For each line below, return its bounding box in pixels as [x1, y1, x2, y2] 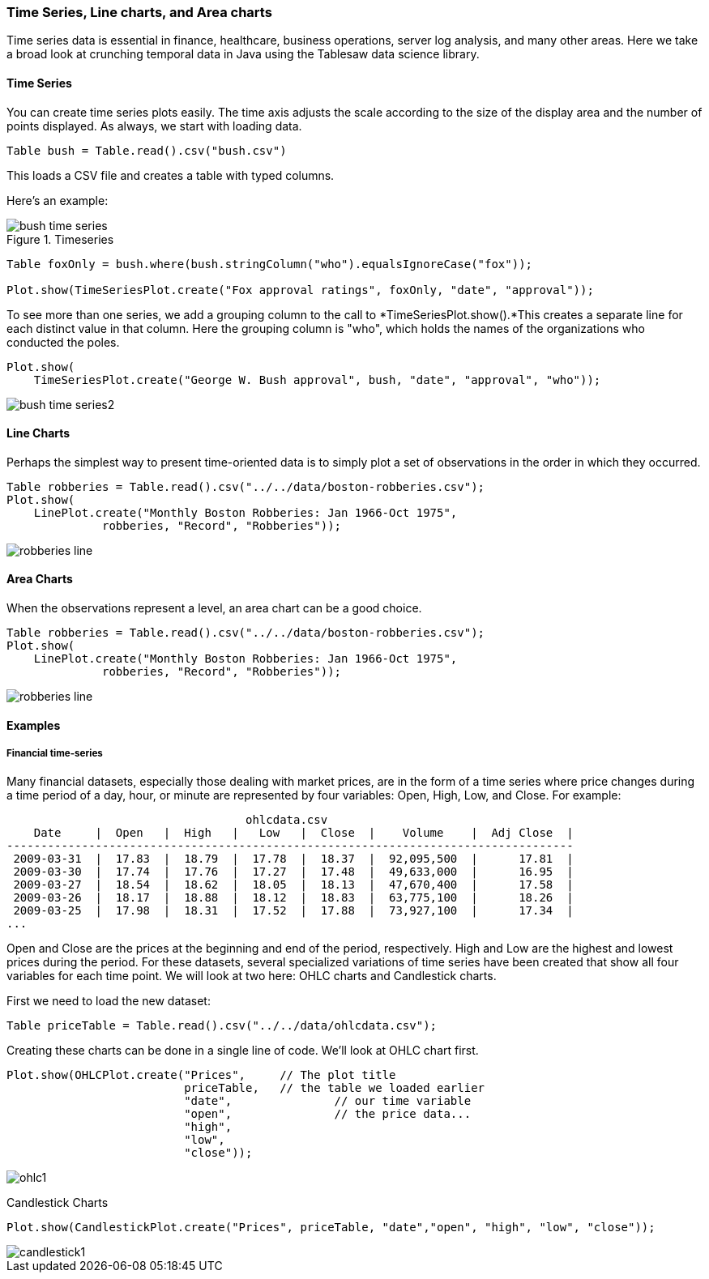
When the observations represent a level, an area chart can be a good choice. [6, 601, 422, 616]
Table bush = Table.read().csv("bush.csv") [6, 143, 287, 157]
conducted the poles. [6, 335, 120, 349]
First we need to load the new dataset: [6, 994, 211, 1008]
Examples [6, 718, 61, 732]
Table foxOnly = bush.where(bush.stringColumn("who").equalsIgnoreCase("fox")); [6, 257, 533, 271]
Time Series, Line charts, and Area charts [6, 4, 272, 20]
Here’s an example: [6, 193, 109, 207]
